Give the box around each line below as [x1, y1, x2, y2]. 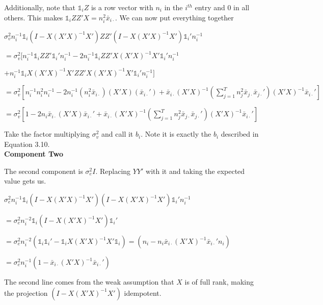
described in [221, 129, 259, 139]
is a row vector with [91, 2, 153, 12]
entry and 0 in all [195, 2, 250, 12]
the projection [4, 287, 48, 298]
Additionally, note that [4, 2, 76, 12]
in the [164, 2, 183, 12]
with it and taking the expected [146, 165, 245, 176]
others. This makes [4, 12, 63, 22]
